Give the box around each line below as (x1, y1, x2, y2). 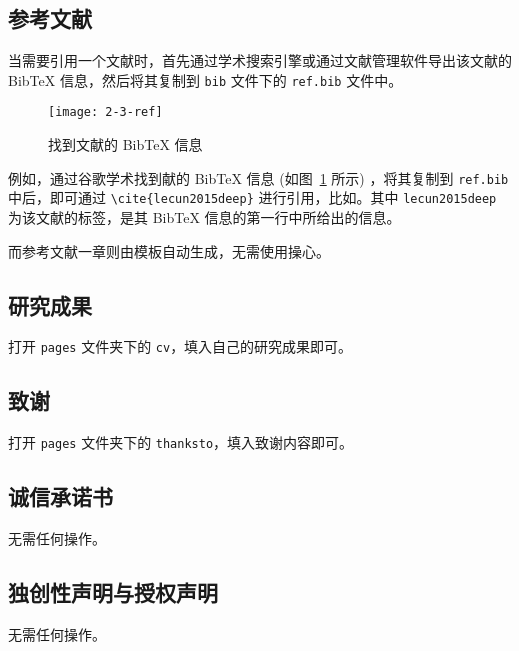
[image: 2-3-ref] (48, 105, 163, 120)
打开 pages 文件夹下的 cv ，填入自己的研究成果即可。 (8, 336, 353, 357)
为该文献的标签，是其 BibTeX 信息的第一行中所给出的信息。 (8, 207, 401, 228)
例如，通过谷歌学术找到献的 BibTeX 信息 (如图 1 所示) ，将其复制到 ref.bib (8, 167, 509, 188)
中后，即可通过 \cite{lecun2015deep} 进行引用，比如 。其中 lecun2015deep (8, 187, 497, 208)
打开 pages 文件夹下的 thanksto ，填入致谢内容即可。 (8, 432, 354, 453)
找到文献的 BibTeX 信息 (48, 134, 203, 155)
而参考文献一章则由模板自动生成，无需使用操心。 (8, 240, 330, 261)
